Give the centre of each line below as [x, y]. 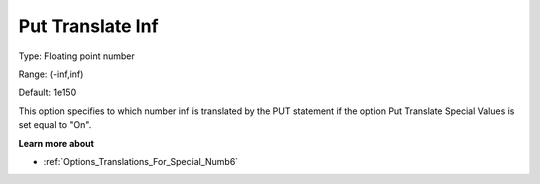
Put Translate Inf [88, 26]
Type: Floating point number [76, 56]
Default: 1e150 [47, 92]
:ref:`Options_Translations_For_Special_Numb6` [141, 161]
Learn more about [56, 143]
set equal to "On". [55, 125]
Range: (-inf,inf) [51, 74]
